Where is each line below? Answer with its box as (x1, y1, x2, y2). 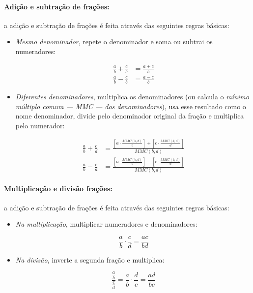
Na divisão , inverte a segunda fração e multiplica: (15, 254, 165, 264)
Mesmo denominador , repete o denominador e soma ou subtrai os (15, 36, 213, 47)
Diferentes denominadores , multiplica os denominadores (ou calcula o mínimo (15, 91, 249, 102)
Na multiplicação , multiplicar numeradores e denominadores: (15, 219, 197, 229)
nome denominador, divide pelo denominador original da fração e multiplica (15, 111, 244, 121)
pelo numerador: (15, 120, 65, 130)
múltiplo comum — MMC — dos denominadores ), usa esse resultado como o (15, 101, 246, 111)
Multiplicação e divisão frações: (4, 183, 112, 194)
